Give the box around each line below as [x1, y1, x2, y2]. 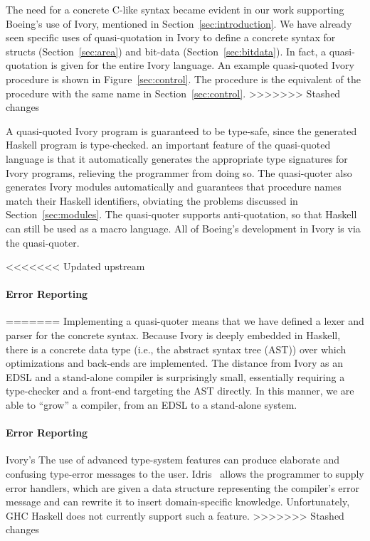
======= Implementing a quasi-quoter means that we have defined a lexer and [6, 314, 364, 328]
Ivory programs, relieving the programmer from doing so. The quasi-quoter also [6, 165, 352, 180]
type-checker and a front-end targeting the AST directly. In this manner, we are [6, 383, 354, 398]
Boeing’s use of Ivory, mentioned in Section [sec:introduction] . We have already [6, 16, 352, 31]
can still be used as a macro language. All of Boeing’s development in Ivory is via [6, 220, 361, 235]
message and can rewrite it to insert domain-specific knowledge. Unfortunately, [6, 494, 350, 509]
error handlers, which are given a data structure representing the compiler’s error [6, 480, 360, 495]
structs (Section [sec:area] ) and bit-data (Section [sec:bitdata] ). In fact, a [6, 43, 326, 58]
